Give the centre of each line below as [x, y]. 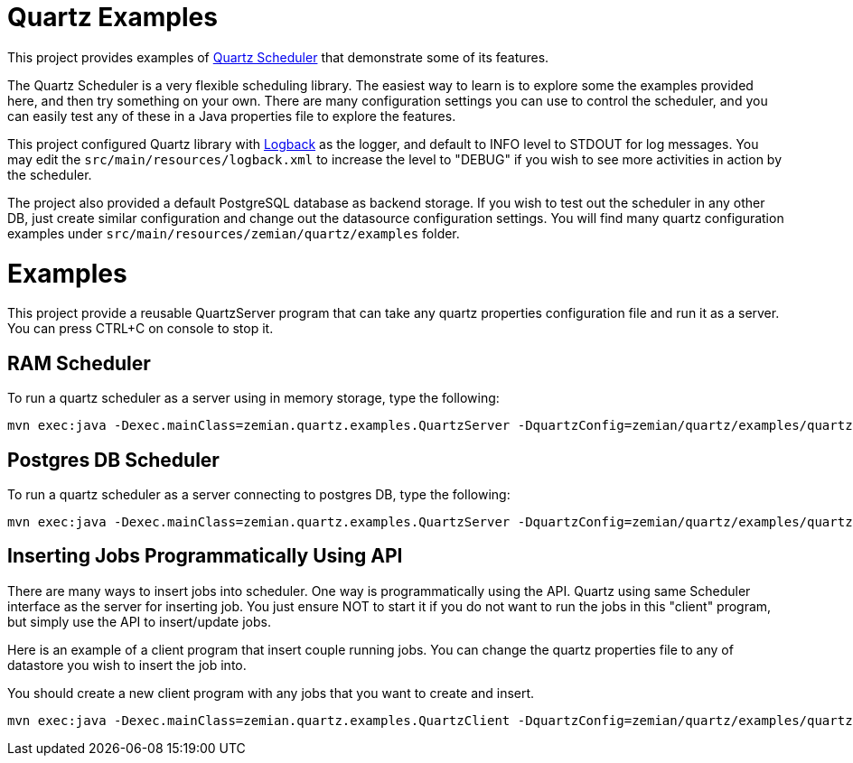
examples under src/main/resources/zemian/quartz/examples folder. [234, 233]
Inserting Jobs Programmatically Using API [205, 556]
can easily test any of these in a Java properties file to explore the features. [232, 116]
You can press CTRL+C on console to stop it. [141, 329]
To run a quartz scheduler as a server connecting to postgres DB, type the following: [259, 494]
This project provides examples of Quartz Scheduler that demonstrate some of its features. [278, 57]
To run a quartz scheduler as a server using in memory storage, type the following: [253, 398]
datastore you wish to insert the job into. [127, 665]
